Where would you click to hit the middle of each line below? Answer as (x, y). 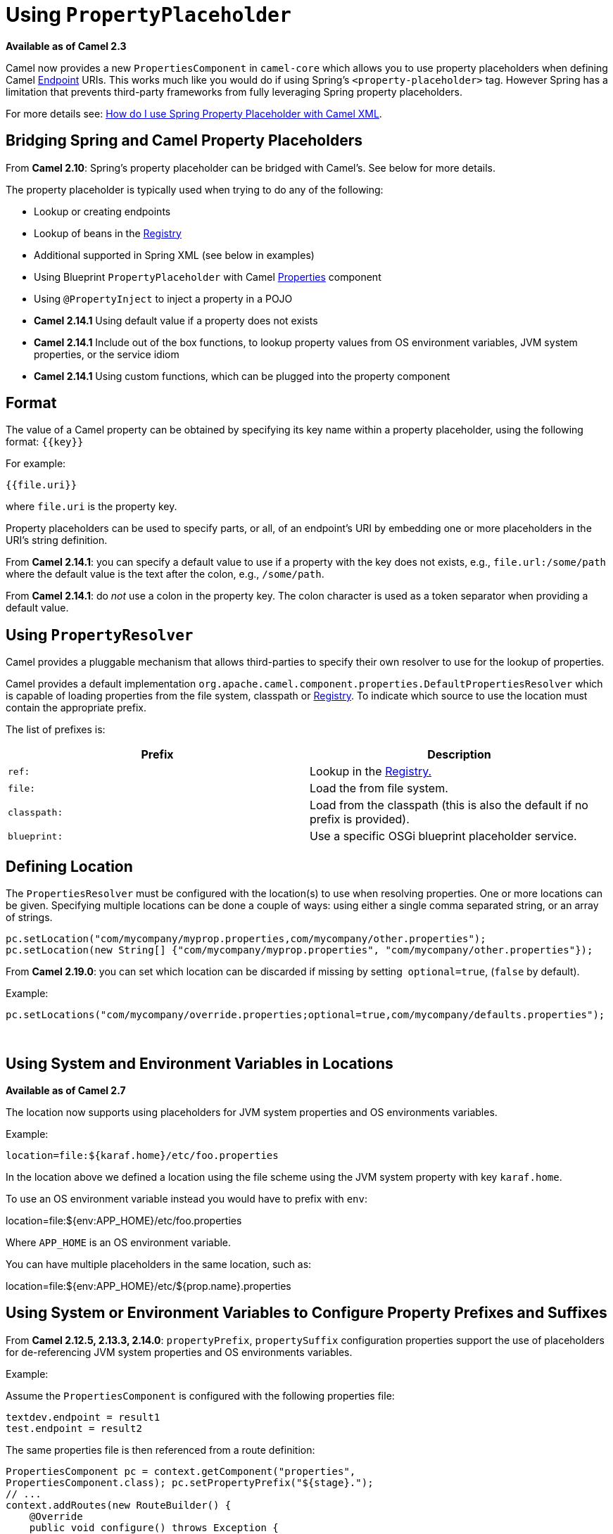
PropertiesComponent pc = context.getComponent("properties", (181, 1471)
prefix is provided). (360, 819)
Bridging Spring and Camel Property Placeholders (184, 141)
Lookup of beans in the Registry (108, 233)
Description (459, 755)
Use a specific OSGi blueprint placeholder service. (443, 836)
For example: (36, 464)
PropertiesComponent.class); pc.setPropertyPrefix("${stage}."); (190, 1482)
